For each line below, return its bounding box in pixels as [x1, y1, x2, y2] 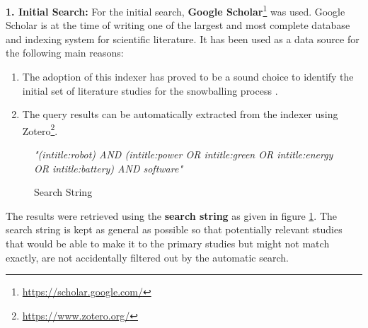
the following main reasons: [6, 45, 124, 60]
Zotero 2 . [22, 121, 58, 138]
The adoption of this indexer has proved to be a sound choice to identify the [22, 69, 354, 84]
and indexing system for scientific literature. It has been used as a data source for [6, 31, 360, 46]
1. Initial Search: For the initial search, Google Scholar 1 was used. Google [6, 2, 345, 18]
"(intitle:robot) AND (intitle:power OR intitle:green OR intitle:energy [34, 147, 333, 162]
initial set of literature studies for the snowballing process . [22, 83, 278, 98]
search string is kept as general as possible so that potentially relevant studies [6, 222, 343, 237]
